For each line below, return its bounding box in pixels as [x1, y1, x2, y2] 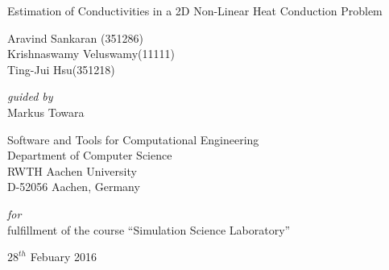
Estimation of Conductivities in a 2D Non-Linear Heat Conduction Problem [7, 2, 383, 19]
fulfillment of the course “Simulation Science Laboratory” [7, 221, 291, 238]
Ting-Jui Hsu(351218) [7, 60, 115, 77]
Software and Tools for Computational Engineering [7, 131, 259, 147]
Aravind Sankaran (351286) [7, 29, 143, 46]
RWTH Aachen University [7, 162, 137, 179]
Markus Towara [7, 103, 85, 120]
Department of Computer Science [7, 147, 172, 164]
